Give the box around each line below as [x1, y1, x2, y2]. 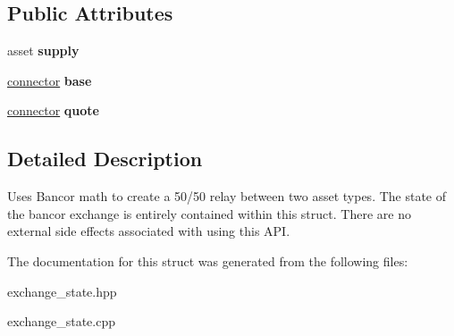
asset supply [7, 41, 80, 60]
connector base [7, 71, 92, 89]
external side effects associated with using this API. [7, 222, 290, 240]
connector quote [7, 101, 99, 120]
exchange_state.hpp [7, 281, 117, 300]
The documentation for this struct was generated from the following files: [7, 251, 408, 270]
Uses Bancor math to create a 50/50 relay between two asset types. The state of [7, 187, 447, 206]
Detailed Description [7, 145, 203, 172]
